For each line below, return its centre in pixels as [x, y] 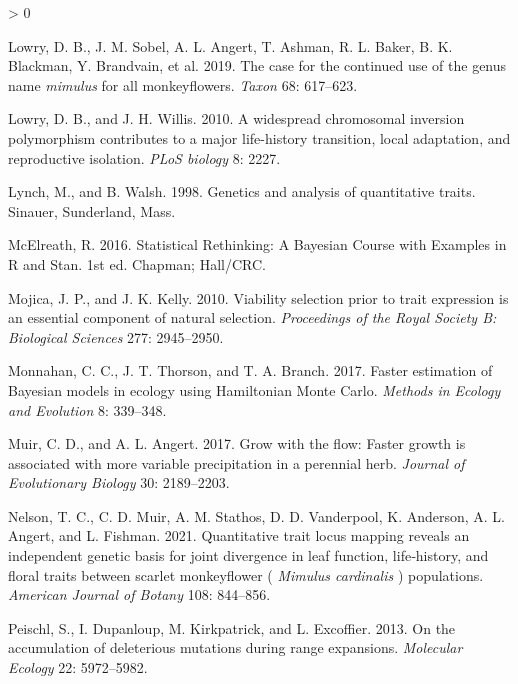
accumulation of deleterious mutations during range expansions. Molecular [235, 647]
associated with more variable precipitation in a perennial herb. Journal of [236, 462]
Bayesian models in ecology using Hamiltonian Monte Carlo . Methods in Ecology [254, 389]
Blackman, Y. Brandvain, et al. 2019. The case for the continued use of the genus [257, 65]
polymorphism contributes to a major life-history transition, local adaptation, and [259, 137]
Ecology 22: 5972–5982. [78, 667]
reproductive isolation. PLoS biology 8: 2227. [144, 157]
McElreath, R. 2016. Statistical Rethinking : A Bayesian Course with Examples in [257, 244]
